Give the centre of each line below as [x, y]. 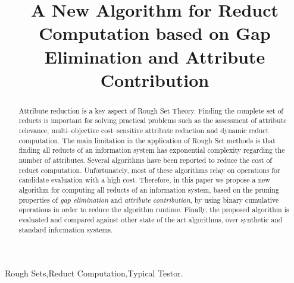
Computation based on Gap [155, 33]
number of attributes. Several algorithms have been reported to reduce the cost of [145, 160]
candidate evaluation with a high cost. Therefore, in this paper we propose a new [144, 180]
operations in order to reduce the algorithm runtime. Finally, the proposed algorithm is [154, 210]
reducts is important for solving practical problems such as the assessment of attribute [153, 120]
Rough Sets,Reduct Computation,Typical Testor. [94, 273]
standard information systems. [66, 229]
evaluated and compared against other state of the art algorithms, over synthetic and [151, 219]
